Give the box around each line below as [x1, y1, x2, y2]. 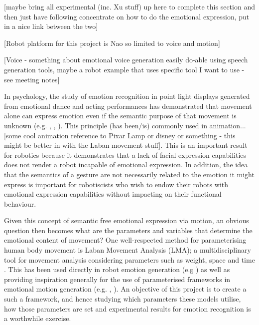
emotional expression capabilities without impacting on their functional [4, 189, 222, 199]
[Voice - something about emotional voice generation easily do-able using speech [4, 54, 248, 65]
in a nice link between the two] [4, 21, 98, 31]
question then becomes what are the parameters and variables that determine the [4, 225, 253, 235]
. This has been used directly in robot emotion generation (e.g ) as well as [4, 264, 230, 275]
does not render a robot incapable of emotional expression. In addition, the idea [4, 159, 248, 170]
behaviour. [4, 198, 36, 209]
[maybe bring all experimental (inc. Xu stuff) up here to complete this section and [4, 1, 255, 11]
